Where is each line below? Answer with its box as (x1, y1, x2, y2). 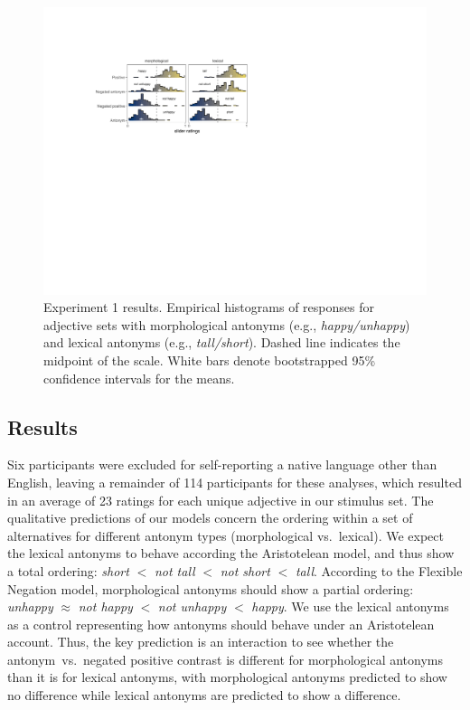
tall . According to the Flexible (295, 561, 463, 580)
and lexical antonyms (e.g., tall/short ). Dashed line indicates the (43, 333, 400, 352)
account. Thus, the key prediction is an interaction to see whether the (7, 632, 394, 651)
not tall (154, 561, 195, 580)
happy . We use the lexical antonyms (251, 597, 449, 616)
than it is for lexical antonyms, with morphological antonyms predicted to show (7, 667, 447, 686)
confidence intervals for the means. (43, 368, 235, 387)
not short (220, 561, 270, 580)
